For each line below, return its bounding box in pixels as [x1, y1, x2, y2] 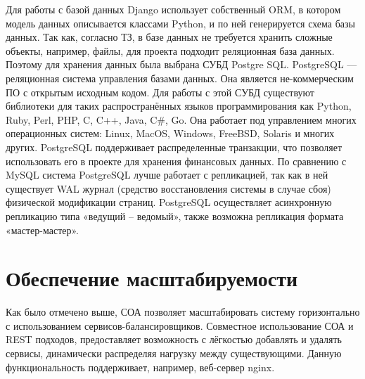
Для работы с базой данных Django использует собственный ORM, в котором [6, 2, 341, 16]
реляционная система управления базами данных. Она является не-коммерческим [6, 70, 354, 85]
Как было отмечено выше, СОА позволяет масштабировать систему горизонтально [6, 304, 360, 319]
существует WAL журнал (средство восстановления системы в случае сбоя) [6, 181, 331, 195]
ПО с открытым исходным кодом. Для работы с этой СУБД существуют [6, 84, 314, 99]
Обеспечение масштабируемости [6, 264, 298, 293]
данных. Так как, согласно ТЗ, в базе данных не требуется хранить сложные [6, 30, 333, 44]
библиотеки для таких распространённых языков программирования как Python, [6, 98, 352, 113]
